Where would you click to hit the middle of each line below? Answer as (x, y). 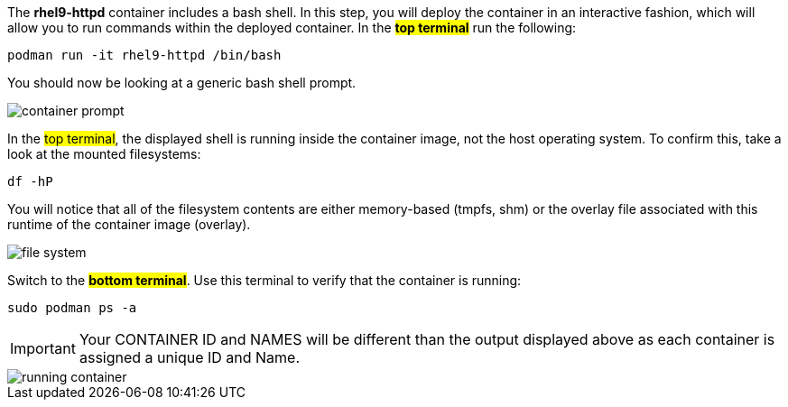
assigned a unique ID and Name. (190, 357)
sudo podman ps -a (72, 308)
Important (43, 348)
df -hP (30, 181)
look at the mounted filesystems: (104, 154)
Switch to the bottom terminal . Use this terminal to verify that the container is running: (264, 280)
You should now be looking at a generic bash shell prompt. (182, 83)
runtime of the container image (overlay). (129, 224)
